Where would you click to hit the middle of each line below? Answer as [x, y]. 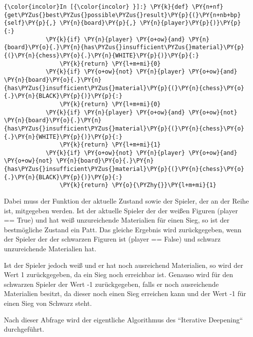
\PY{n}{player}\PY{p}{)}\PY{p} [190, 23]
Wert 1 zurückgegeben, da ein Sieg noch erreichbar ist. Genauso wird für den [119, 274]
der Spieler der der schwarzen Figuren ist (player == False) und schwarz [112, 239]
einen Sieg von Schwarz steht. [48, 303]
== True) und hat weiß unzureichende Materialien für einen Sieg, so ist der [117, 220]
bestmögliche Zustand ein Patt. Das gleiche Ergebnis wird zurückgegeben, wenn [123, 229]
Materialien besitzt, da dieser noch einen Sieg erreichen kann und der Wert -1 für [125, 293]
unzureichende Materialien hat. [50, 249]
